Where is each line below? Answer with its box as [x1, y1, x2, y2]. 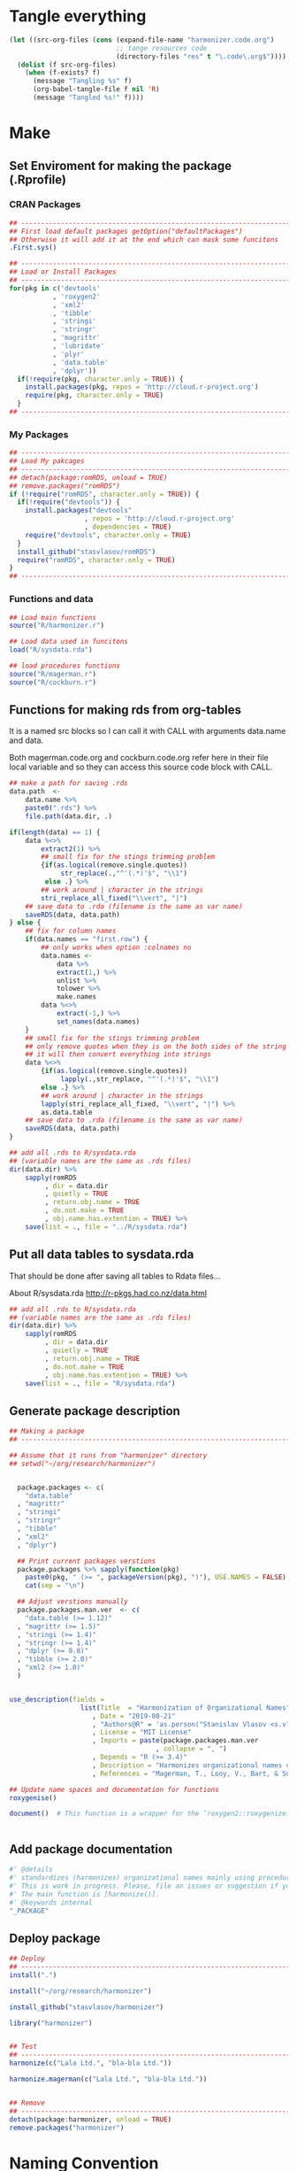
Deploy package [9, 1930, 101, 1945]
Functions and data [9, 593, 94, 606]
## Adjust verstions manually [17, 1597, 128, 1606]
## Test [9, 2043, 38, 2051]
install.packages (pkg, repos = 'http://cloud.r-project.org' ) [25, 382, 259, 391]
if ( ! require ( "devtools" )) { [17, 498, 121, 506]
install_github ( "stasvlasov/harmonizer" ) [9, 2003, 164, 2012]
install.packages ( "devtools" [25, 506, 133, 515]
